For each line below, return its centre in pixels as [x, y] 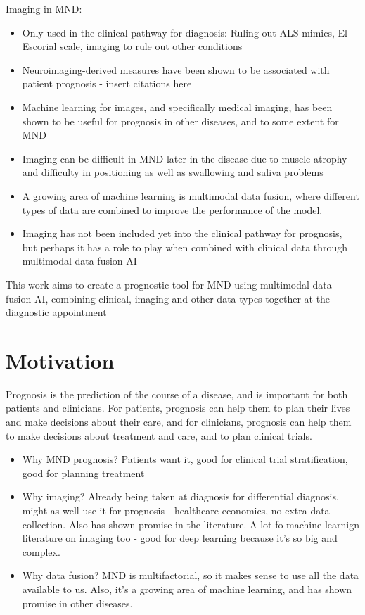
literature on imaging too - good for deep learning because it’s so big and [180, 538]
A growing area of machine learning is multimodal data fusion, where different [191, 195]
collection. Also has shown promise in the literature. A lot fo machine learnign [191, 524]
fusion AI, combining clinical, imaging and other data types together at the [168, 298]
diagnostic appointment [56, 312]
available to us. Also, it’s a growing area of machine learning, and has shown [187, 589]
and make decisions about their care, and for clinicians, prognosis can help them [179, 421]
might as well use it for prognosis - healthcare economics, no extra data [176, 510]
